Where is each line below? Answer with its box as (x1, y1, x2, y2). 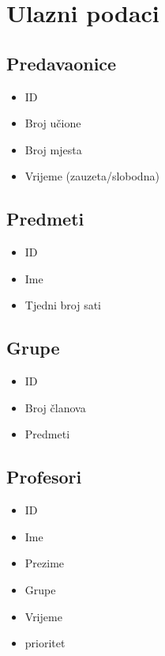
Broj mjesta (24, 141, 82, 157)
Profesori (6, 465, 82, 489)
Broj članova (24, 399, 86, 415)
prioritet (24, 635, 66, 651)
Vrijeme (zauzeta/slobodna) (24, 168, 159, 184)
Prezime (24, 555, 65, 571)
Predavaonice (6, 51, 117, 75)
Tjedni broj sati (24, 297, 101, 313)
